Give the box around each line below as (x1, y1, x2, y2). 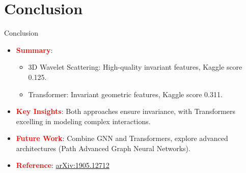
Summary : (16, 44, 53, 55)
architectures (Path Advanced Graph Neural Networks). (16, 142, 190, 153)
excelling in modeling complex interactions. (16, 116, 151, 126)
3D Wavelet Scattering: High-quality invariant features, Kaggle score (28, 62, 242, 72)
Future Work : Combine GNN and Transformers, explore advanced (16, 133, 228, 143)
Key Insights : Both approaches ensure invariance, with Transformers (16, 106, 236, 117)
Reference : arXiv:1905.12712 (16, 160, 110, 170)
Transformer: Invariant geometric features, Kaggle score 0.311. (28, 89, 223, 99)
